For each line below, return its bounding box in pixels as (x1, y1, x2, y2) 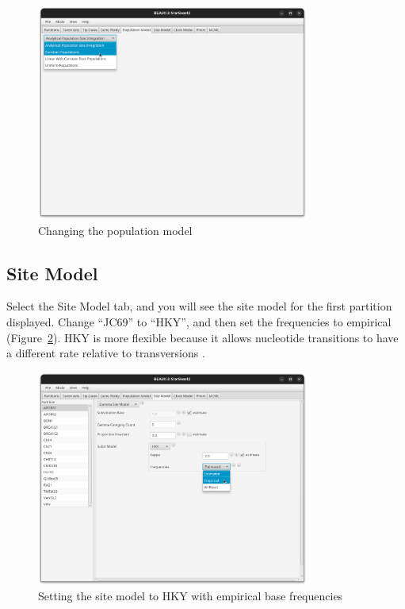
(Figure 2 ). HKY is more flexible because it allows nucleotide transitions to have (6, 329, 399, 345)
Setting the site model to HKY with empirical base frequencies (38, 588, 343, 604)
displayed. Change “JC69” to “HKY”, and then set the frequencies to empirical (6, 313, 392, 330)
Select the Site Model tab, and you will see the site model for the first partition (6, 298, 392, 314)
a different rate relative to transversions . (6, 345, 205, 361)
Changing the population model (38, 222, 193, 238)
